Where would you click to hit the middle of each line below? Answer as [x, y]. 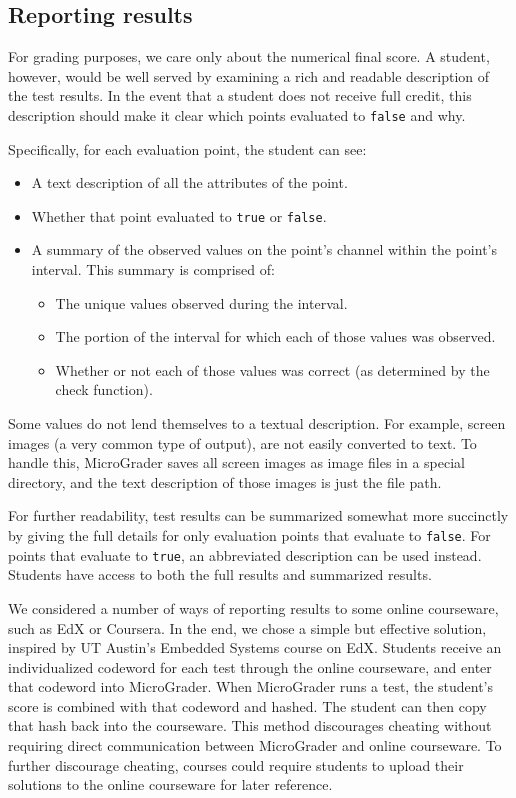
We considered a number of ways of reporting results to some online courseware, [253, 607]
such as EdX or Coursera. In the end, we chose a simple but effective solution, [247, 627]
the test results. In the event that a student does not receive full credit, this [240, 95]
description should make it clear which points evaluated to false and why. [237, 114]
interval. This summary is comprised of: [153, 269]
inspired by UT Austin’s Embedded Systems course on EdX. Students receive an [255, 647]
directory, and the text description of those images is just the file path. [225, 481]
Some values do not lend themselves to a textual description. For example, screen [257, 423]
